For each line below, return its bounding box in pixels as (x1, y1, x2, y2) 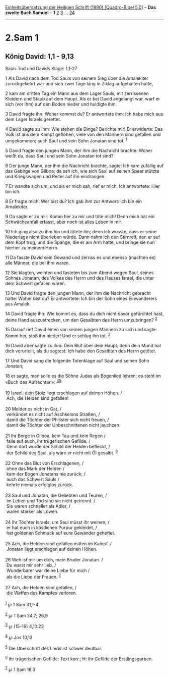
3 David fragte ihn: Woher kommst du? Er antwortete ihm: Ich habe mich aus (5, 111, 163, 117)
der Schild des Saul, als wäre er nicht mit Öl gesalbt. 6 (6, 449, 118, 456)
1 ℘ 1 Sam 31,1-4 (5, 600, 39, 607)
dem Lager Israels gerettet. (5, 116, 61, 122)
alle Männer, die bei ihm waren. (5, 259, 70, 266)
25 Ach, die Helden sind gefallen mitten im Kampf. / (5, 541, 112, 547)
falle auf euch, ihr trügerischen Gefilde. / (6, 438, 91, 444)
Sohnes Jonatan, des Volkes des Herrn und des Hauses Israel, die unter (5, 275, 154, 281)
